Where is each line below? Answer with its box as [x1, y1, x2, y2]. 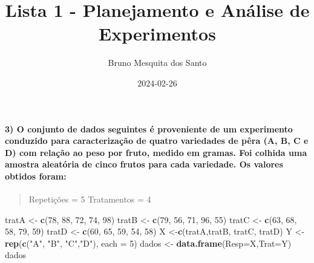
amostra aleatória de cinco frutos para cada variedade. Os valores [5, 158, 283, 170]
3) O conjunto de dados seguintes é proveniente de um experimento [5, 122, 293, 135]
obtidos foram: [5, 169, 67, 182]
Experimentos [99, 21, 216, 46]
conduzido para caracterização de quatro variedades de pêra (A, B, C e [5, 134, 309, 147]
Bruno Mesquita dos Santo [108, 56, 207, 69]
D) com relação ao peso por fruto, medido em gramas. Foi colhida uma [5, 146, 307, 158]
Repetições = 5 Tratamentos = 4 [28, 193, 151, 206]
